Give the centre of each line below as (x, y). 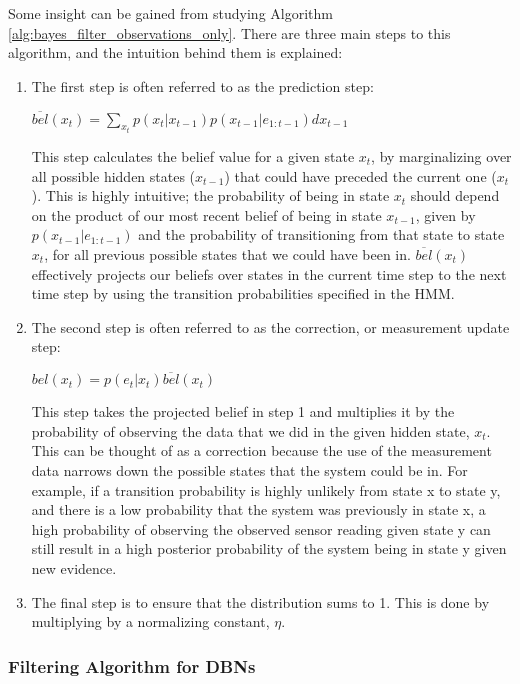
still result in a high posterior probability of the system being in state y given (269, 548)
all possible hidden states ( (113, 175)
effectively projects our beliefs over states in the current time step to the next (269, 273)
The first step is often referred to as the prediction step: (202, 85)
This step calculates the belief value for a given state (193, 156)
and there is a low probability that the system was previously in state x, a (258, 509)
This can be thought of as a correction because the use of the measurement (261, 450)
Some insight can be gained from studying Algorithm (170, 13)
